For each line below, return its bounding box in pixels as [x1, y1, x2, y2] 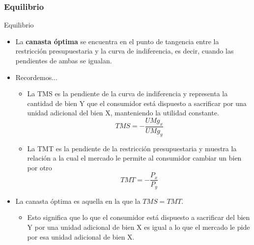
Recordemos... [15, 72, 57, 82]
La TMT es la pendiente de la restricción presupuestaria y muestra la [27, 143, 237, 153]
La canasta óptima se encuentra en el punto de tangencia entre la [15, 36, 219, 46]
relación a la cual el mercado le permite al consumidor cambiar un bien [27, 153, 242, 163]
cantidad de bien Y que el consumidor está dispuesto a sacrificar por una [27, 98, 247, 108]
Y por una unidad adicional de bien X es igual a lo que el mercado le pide [27, 222, 250, 232]
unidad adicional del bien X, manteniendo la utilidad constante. [27, 108, 219, 118]
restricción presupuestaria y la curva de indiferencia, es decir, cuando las [15, 46, 234, 56]
